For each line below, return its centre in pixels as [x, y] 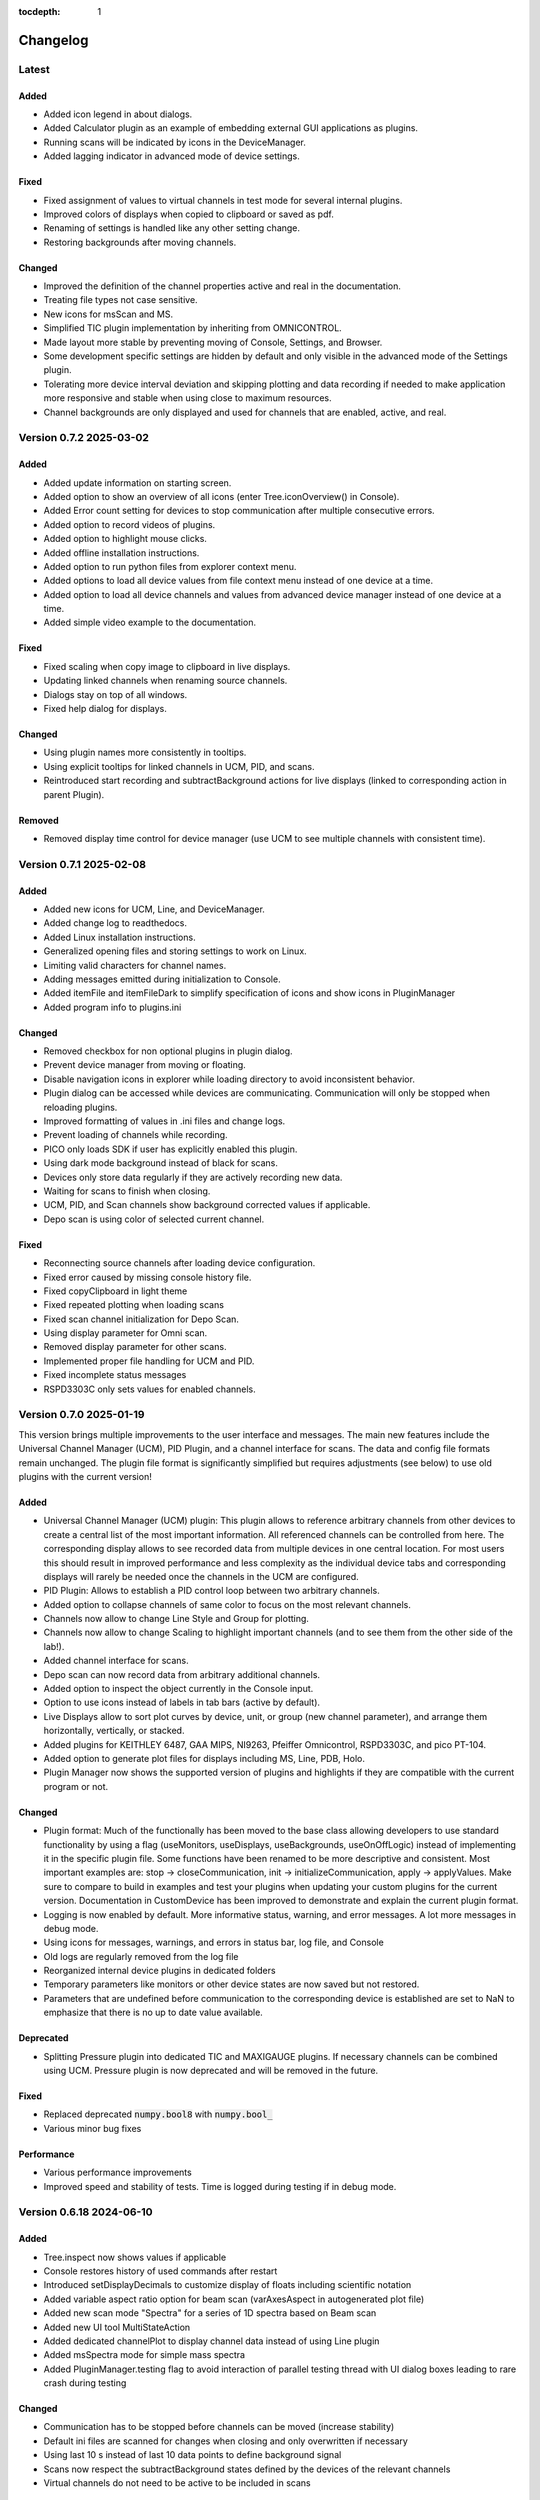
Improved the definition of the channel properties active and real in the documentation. [222, 286]
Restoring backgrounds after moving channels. [140, 242]
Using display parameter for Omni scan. [125, 1333]
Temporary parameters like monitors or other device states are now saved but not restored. [231, 1984]
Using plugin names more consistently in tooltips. [145, 752]
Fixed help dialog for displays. [105, 709]
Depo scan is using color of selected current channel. [154, 1219]
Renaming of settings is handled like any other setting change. [171, 228]
